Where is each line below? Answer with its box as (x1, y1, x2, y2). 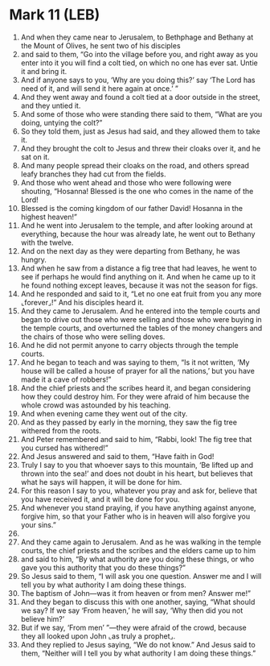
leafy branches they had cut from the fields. (20, 169, 166, 179)
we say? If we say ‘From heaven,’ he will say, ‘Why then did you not (20, 606, 243, 615)
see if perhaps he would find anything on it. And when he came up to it (20, 271, 256, 281)
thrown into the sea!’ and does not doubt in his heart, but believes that (20, 469, 253, 478)
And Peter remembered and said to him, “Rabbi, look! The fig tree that (20, 434, 252, 444)
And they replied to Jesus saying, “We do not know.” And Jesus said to (20, 639, 256, 649)
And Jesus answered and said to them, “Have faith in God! (20, 451, 215, 461)
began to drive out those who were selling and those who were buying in (20, 314, 262, 324)
